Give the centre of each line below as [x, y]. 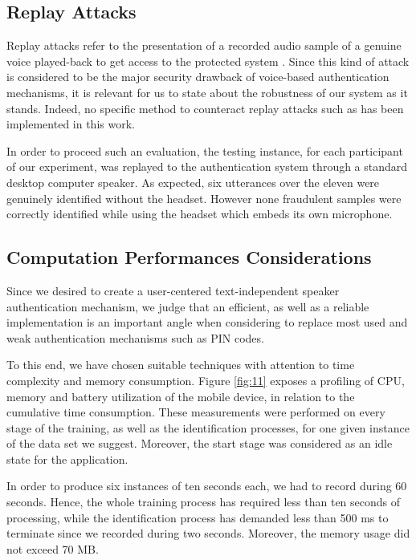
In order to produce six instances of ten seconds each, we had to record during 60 [207, 486]
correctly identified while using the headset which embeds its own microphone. [200, 214]
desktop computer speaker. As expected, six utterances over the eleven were [193, 182]
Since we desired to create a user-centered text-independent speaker [173, 290]
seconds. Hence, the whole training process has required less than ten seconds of [204, 502]
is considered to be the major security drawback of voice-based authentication [198, 77]
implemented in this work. [71, 124]
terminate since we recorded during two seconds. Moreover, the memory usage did [208, 533]
